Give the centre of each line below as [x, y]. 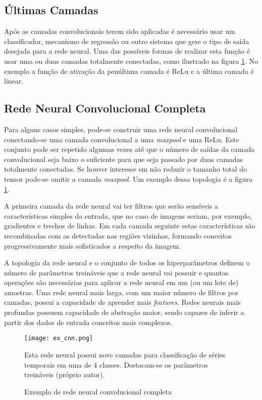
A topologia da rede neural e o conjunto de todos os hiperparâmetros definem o [127, 263]
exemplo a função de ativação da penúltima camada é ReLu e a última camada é [129, 71]
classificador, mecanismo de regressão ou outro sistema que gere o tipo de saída [127, 41]
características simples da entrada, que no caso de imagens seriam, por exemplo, [128, 215]
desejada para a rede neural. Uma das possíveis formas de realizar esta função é [127, 51]
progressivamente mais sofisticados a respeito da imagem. [93, 245]
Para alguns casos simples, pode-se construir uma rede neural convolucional [121, 129]
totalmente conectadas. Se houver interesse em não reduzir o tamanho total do [126, 169]
